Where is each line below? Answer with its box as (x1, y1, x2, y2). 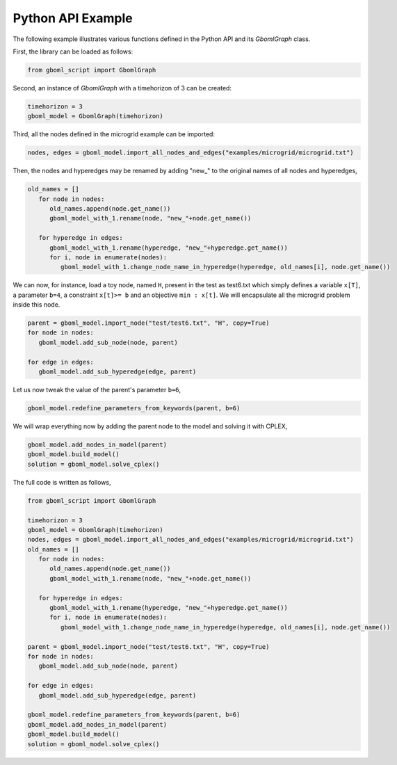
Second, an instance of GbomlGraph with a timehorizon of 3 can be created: (13, 83, 232, 92)
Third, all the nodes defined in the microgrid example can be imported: (13, 130, 216, 138)
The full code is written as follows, (13, 478, 111, 486)
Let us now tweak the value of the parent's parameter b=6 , (13, 386, 181, 394)
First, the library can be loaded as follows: (13, 47, 133, 56)
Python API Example (13, 10, 133, 26)
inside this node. (13, 300, 60, 309)
